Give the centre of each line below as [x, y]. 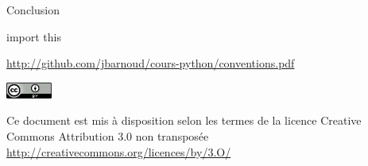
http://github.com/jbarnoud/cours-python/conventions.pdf [151, 63]
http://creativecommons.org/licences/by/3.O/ [119, 151]
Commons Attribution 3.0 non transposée [108, 135]
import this [34, 36]
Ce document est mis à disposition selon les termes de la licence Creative [184, 120]
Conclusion [33, 10]
